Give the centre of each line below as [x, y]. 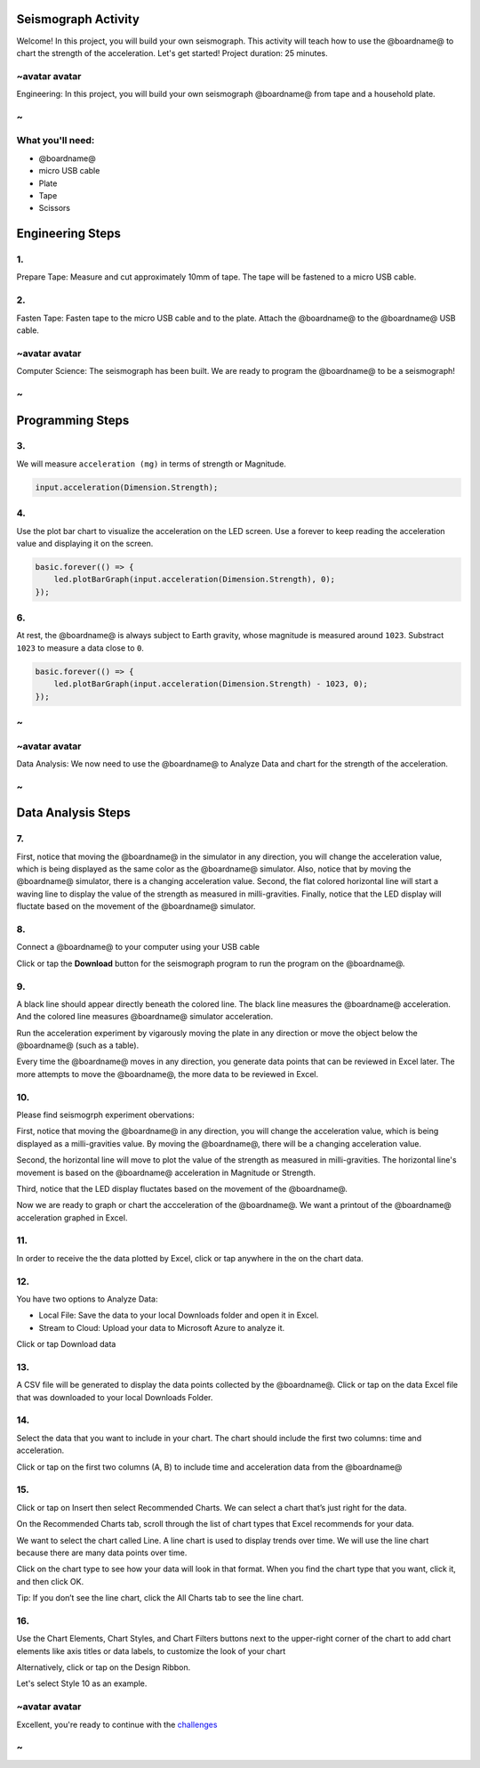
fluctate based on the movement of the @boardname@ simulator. [136, 906]
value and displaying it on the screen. [85, 543]
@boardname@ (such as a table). [78, 1045]
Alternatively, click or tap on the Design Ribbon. [104, 1667]
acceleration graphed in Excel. [72, 1217]
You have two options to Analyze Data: [87, 1299]
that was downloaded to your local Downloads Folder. [115, 1397]
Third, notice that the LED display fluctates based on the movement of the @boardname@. [182, 1188]
